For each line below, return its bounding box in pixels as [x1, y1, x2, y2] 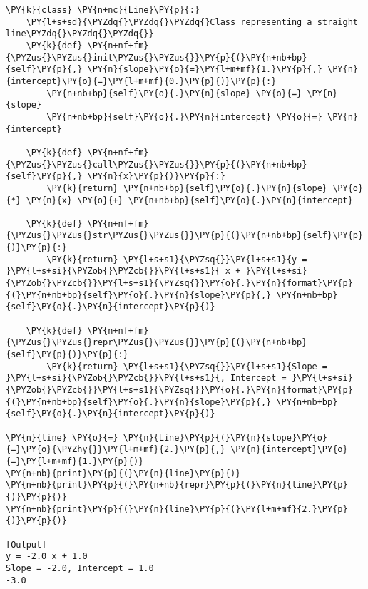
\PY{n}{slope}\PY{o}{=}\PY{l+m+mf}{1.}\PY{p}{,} [87, 64, 322, 75]
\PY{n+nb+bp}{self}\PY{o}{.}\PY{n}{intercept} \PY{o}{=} [46, 111, 322, 122]
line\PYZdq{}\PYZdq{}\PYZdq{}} [6, 29, 154, 39]
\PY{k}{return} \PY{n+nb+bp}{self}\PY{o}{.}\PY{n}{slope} [46, 183, 328, 193]
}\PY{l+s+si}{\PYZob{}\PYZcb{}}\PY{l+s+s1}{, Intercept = [6, 373, 287, 384]
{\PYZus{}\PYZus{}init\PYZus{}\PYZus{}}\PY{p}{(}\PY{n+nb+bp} [6, 52, 307, 63]
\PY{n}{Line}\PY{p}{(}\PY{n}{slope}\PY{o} [123, 432, 328, 443]
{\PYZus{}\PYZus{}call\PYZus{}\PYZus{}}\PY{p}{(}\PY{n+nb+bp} [6, 159, 307, 170]
